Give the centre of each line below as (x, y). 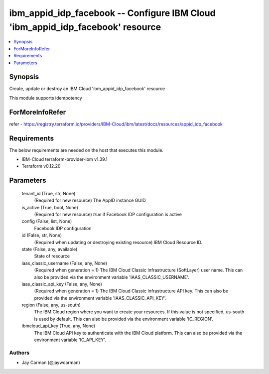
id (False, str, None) (42, 235)
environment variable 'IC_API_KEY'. (70, 340)
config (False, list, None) (47, 221)
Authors (19, 353)
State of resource (52, 256)
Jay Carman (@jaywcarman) (51, 363)
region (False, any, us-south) (51, 305)
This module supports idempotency (46, 98)
